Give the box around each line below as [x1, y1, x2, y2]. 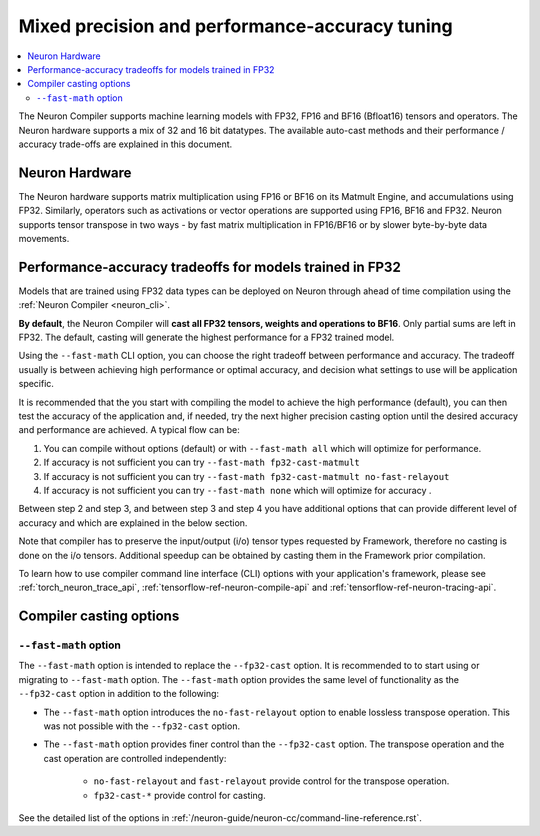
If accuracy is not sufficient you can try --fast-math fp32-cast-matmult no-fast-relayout [43, 470, 450, 482]
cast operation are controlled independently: [43, 752, 227, 764]
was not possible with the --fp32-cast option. [43, 720, 240, 732]
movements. [18, 232, 70, 244]
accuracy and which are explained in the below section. [18, 516, 248, 529]
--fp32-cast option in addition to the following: [18, 688, 220, 700]
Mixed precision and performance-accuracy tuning [18, 15, 454, 37]
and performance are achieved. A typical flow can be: [18, 424, 240, 436]
